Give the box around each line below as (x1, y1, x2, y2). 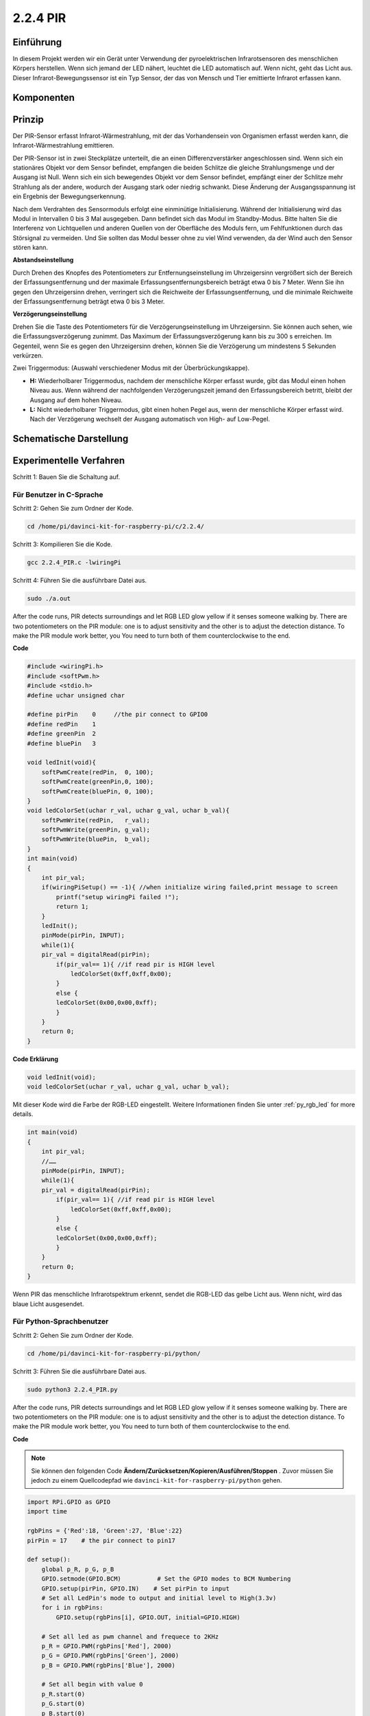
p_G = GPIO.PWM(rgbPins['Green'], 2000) (41, 1651, 180, 1660)
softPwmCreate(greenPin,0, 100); (41, 778, 154, 786)
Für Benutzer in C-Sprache (12, 490, 103, 499)
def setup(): (27, 1555, 71, 1564)
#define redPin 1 (27, 720, 96, 728)
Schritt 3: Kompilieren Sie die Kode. (12, 540, 113, 548)
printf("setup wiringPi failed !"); (56, 893, 180, 901)
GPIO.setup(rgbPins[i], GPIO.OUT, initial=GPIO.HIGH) (56, 1613, 241, 1621)
